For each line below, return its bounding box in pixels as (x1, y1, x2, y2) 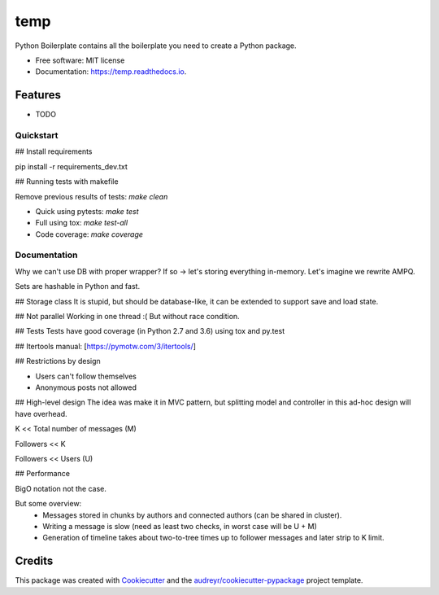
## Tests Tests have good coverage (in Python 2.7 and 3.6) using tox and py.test (15, 326, 285, 336)
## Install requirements (15, 147, 93, 156)
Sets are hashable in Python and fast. (15, 282, 141, 291)
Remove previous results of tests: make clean (15, 191, 168, 201)
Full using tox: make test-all (35, 218, 128, 228)
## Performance (15, 469, 71, 479)
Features (15, 88, 61, 102)
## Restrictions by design (15, 357, 101, 366)
